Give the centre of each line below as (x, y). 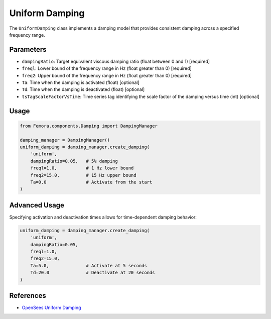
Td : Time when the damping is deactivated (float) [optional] (83, 89)
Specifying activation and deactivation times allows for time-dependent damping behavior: (103, 217)
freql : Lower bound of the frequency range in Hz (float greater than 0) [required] (107, 68)
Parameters (28, 49)
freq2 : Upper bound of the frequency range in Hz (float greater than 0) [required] (107, 75)
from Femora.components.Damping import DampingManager (89, 126)
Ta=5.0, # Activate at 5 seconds (89, 265)
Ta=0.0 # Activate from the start (91, 182)
